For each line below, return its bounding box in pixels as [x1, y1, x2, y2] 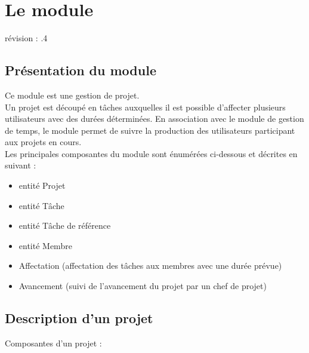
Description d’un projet [5, 309, 153, 327]
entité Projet [18, 179, 66, 192]
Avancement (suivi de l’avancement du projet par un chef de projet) [18, 280, 267, 292]
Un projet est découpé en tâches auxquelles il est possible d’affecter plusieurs [5, 100, 286, 113]
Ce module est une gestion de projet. [5, 88, 140, 101]
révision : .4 [5, 32, 48, 44]
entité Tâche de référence [18, 219, 111, 232]
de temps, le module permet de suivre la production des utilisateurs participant [5, 124, 295, 136]
